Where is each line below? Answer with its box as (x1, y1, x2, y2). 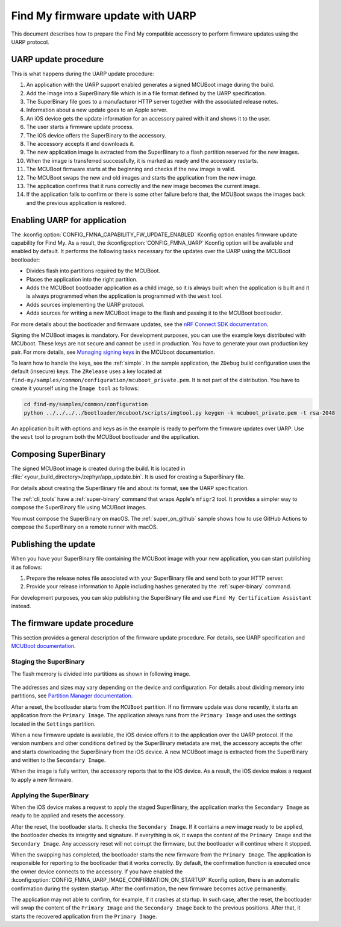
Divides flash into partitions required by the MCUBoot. (26, 267, 161, 274)
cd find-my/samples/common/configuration (23, 401, 148, 408)
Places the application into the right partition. (26, 275, 138, 283)
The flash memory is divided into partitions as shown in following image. (11, 670, 191, 677)
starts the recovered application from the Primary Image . (11, 913, 157, 920)
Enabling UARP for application (11, 215, 127, 225)
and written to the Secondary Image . (11, 756, 106, 764)
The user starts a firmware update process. (26, 124, 134, 131)
